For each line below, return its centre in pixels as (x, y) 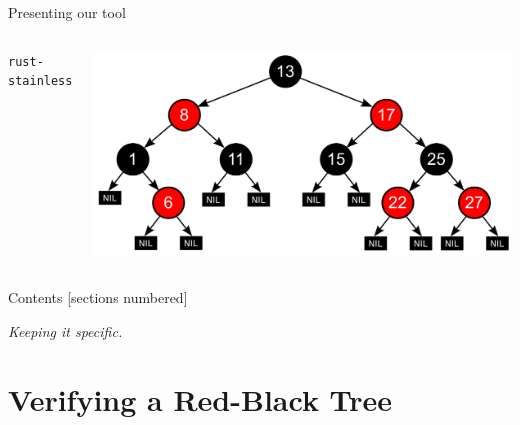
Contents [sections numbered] (98, 296)
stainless (40, 81)
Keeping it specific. (65, 330)
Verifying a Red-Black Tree (200, 399)
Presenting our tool (67, 12)
